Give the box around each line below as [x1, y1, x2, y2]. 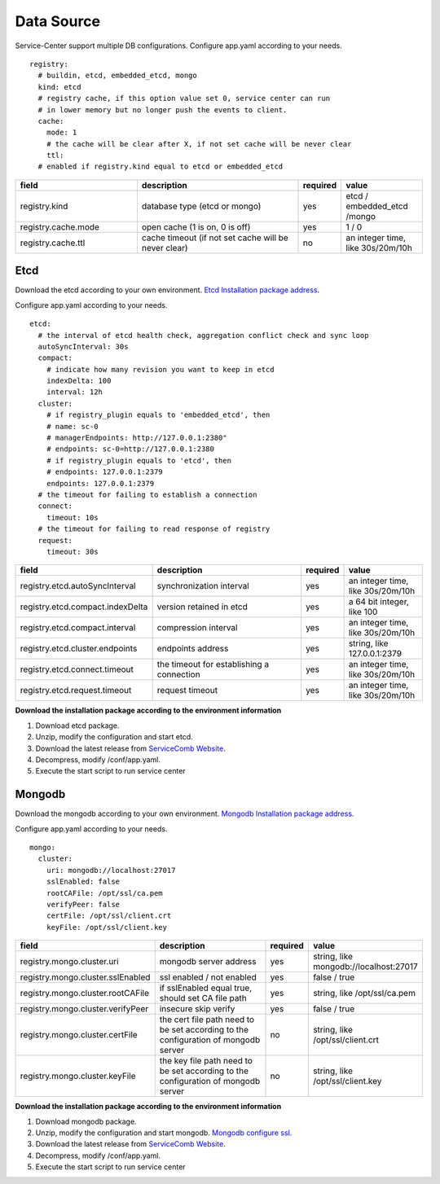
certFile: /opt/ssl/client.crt [46, 911, 172, 920]
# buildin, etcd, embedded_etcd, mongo [37, 71, 197, 81]
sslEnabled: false [46, 877, 121, 887]
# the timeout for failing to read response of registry [37, 524, 271, 533]
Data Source [15, 12, 101, 30]
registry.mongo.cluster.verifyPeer [20, 1003, 149, 1015]
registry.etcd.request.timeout [20, 685, 132, 696]
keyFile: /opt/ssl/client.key [46, 923, 167, 932]
